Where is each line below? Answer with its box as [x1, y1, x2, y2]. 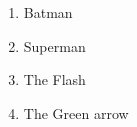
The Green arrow [23, 102, 129, 123]
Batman [23, 2, 73, 22]
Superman [23, 35, 86, 56]
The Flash [23, 69, 86, 90]
